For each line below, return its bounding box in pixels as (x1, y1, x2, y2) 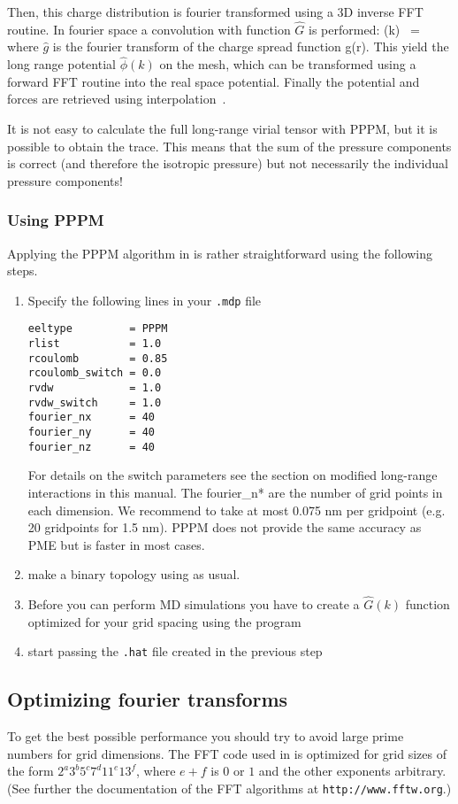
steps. (7, 261, 38, 280)
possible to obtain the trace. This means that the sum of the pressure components (7, 136, 452, 155)
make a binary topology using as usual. (27, 565, 240, 584)
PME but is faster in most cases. (27, 535, 205, 553)
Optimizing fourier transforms (7, 685, 288, 713)
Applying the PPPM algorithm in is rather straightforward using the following (7, 244, 433, 262)
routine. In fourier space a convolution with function (7, 19, 291, 38)
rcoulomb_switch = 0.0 (27, 367, 162, 380)
